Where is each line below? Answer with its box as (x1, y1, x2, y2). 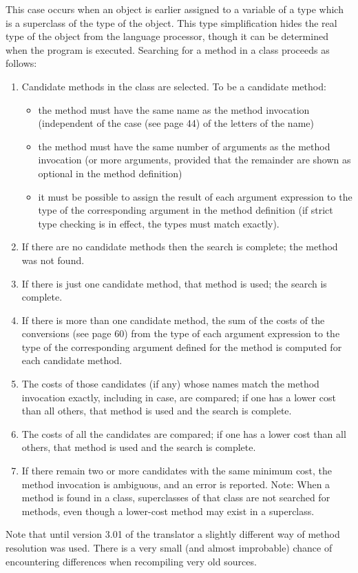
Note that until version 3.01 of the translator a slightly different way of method (6, 527, 340, 541)
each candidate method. (21, 353, 123, 368)
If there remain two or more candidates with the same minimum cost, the (21, 463, 333, 478)
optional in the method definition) (38, 165, 182, 180)
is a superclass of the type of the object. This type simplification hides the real (6, 15, 337, 30)
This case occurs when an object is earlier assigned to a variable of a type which (6, 2, 344, 16)
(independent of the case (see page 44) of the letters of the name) (38, 116, 314, 130)
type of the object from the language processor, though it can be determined (6, 29, 328, 43)
